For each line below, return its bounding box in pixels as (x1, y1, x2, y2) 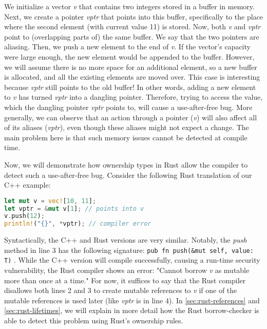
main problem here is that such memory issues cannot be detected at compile (4, 132, 247, 142)
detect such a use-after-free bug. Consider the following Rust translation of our (4, 169, 252, 180)
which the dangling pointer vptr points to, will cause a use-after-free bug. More (4, 101, 253, 112)
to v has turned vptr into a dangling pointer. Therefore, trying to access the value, (4, 92, 263, 102)
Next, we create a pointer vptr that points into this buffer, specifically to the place (4, 11, 263, 22)
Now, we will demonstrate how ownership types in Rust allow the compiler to (4, 159, 248, 170)
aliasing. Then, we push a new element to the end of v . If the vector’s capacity (4, 41, 251, 52)
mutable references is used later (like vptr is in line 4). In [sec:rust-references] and (4, 295, 260, 305)
